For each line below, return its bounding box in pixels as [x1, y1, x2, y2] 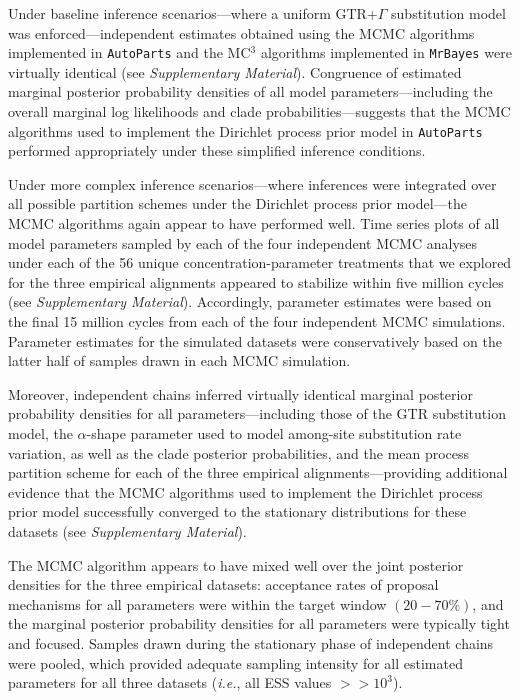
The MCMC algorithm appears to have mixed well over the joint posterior [8, 554, 464, 575]
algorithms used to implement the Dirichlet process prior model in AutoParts [8, 120, 483, 141]
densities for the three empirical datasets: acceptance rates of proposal [8, 574, 439, 595]
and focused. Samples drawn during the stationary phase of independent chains [8, 632, 494, 653]
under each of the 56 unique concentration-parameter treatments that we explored [8, 252, 512, 273]
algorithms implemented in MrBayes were [260, 42, 512, 63]
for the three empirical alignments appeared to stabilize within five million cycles [8, 271, 504, 292]
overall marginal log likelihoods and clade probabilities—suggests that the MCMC [8, 101, 511, 122]
